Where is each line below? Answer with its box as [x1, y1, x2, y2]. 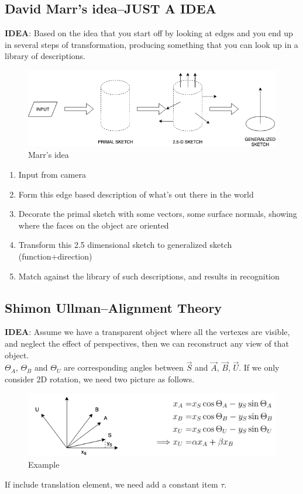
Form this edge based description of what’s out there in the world [18, 188, 254, 200]
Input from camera [18, 168, 86, 180]
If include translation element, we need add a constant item [5, 478, 218, 490]
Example [28, 458, 60, 471]
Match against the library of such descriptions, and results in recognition [18, 270, 280, 282]
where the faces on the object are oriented [18, 219, 169, 231]
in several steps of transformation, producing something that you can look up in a [5, 38, 298, 50]
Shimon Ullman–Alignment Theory [5, 298, 222, 316]
